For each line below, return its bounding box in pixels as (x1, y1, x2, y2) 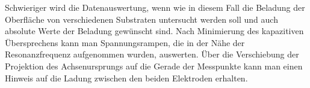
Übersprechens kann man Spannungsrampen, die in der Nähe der (5, 36, 245, 48)
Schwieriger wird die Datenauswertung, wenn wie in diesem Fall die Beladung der (5, 1, 305, 13)
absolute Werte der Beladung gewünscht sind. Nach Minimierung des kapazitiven (5, 25, 304, 37)
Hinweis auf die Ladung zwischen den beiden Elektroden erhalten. (5, 71, 248, 84)
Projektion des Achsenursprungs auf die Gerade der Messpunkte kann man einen (5, 59, 303, 72)
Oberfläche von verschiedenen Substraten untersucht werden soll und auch (5, 13, 278, 25)
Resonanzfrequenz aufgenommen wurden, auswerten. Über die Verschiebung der (5, 48, 299, 60)
